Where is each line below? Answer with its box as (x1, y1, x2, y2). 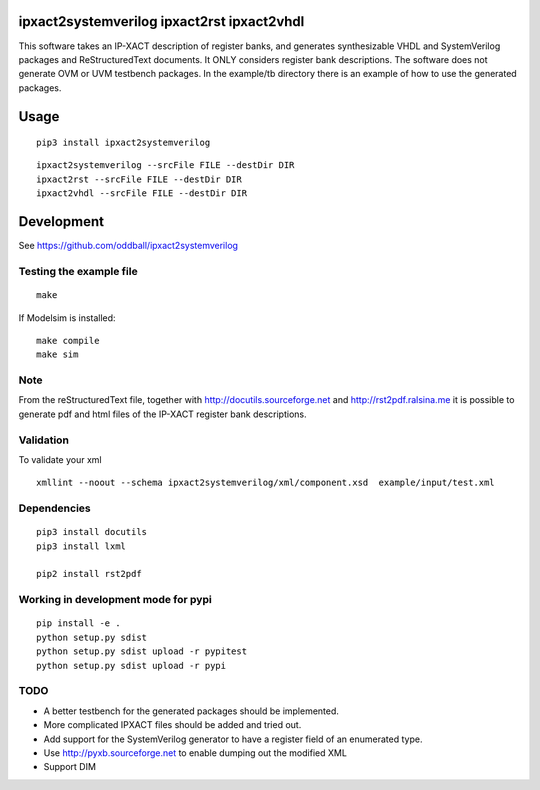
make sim (36, 349, 79, 360)
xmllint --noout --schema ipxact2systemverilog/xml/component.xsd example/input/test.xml (36, 477, 495, 489)
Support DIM (43, 761, 97, 773)
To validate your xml (18, 453, 102, 465)
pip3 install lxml (36, 540, 127, 552)
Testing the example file (18, 264, 139, 278)
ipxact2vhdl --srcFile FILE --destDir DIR (36, 188, 248, 199)
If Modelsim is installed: (18, 311, 116, 324)
